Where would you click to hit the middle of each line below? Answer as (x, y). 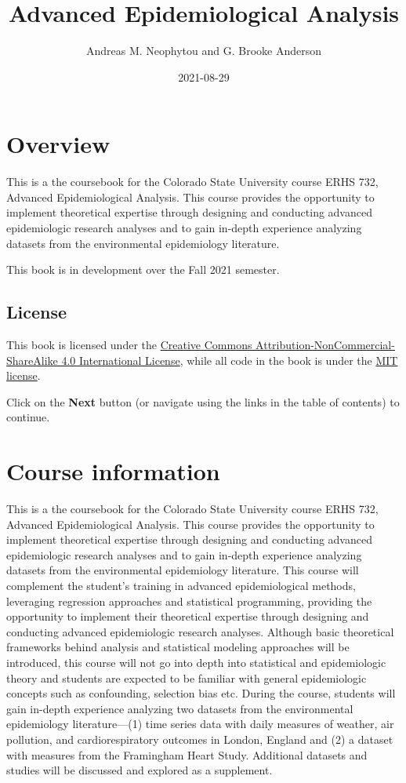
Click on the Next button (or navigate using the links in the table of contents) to (203, 401)
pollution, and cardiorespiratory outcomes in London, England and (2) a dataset (200, 739)
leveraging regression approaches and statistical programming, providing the (189, 601)
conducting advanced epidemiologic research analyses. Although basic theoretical (200, 631)
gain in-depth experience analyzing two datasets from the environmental (180, 708)
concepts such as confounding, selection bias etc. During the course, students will (201, 693)
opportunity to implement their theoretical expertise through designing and (188, 616)
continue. (28, 417)
